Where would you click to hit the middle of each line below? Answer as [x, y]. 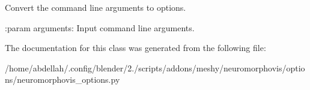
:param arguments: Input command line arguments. [100, 27]
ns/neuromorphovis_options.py [62, 79]
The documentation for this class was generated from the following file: [135, 48]
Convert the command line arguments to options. [96, 7]
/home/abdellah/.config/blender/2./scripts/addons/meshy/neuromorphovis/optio [155, 67]
